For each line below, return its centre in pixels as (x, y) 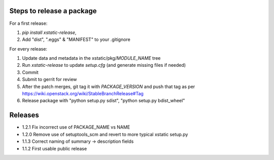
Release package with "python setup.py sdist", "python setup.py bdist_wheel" (104, 101)
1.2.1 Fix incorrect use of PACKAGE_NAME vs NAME (76, 127)
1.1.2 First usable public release (55, 148)
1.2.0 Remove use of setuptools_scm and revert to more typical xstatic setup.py (105, 134)
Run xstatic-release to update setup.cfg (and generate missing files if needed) (104, 65)
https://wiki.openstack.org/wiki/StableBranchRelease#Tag (83, 94)
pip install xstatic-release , (49, 32)
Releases (24, 115)
